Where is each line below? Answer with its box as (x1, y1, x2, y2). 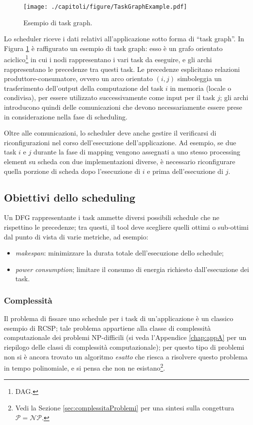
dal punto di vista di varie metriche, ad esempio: (4, 231, 148, 241)
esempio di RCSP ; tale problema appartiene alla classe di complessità (4, 323, 211, 333)
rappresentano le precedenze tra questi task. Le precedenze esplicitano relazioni (4, 64, 240, 74)
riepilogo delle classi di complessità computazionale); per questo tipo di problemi (4, 341, 245, 352)
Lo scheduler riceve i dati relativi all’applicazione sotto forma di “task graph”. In (4, 34, 244, 44)
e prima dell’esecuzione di (147, 166, 223, 176)
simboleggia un (177, 73, 222, 84)
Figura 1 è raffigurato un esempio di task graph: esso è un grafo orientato (4, 43, 223, 53)
